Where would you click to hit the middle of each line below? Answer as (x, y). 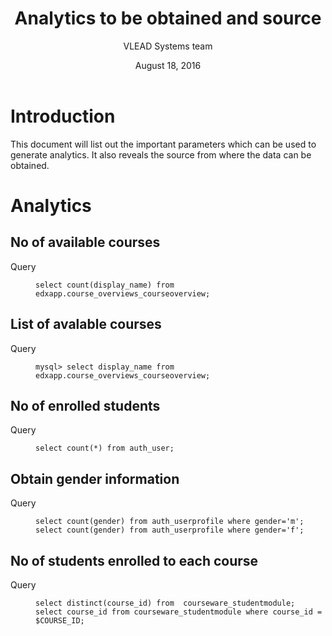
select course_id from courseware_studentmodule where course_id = (179, 612)
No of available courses (85, 242)
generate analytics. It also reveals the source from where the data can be (161, 154)
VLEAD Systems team (168, 46)
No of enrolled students (85, 405)
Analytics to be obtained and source (168, 18)
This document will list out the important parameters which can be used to (163, 144)
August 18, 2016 (168, 65)
